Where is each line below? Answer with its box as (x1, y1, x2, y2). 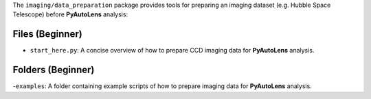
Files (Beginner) (12, 28, 82, 40)
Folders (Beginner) (12, 64, 95, 76)
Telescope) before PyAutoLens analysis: (12, 10, 128, 18)
